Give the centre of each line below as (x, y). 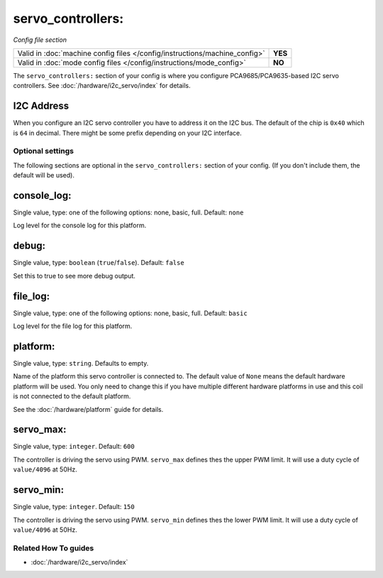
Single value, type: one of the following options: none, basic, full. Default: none (128, 212)
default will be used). (44, 175)
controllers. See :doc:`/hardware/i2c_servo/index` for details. (102, 86)
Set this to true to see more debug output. (74, 276)
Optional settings (44, 151)
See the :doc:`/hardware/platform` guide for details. (88, 409)
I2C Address (41, 106)
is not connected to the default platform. (72, 396)
